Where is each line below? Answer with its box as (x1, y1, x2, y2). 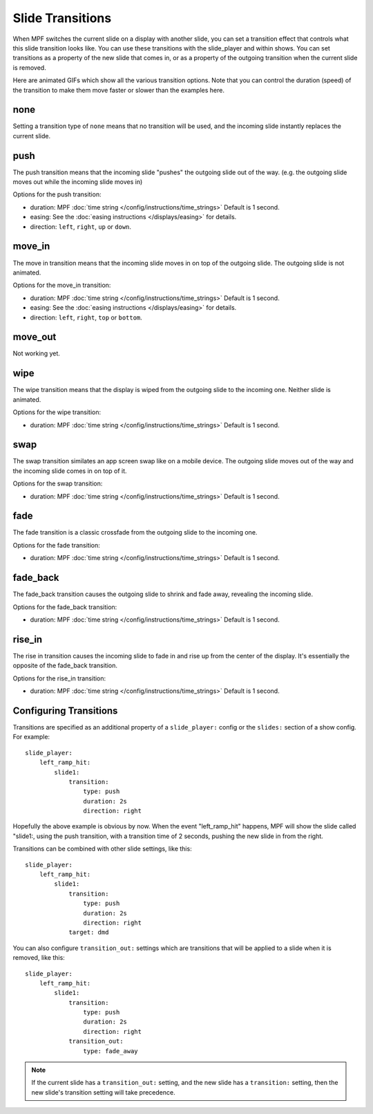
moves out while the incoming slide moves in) (12, 178, 143, 186)
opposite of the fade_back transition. (12, 661, 117, 670)
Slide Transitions (12, 10, 112, 26)
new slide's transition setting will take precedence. (31, 1088, 175, 1096)
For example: (12, 733, 50, 741)
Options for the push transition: (12, 190, 102, 198)
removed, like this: (12, 954, 65, 962)
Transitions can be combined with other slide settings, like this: (12, 844, 193, 853)
